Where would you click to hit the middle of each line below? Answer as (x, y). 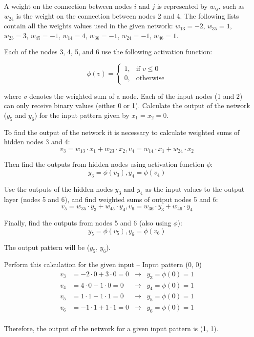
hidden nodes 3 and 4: (37, 142)
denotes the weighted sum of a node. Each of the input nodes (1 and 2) (136, 96)
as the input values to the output (195, 189)
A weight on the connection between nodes (68, 6)
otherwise (150, 79)
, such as (232, 6)
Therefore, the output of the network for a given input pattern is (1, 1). (111, 328)
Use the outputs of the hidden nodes (59, 189)
